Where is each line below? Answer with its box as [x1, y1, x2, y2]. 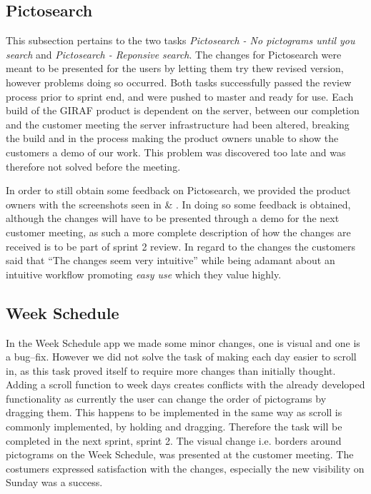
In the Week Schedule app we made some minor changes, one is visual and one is [6, 335, 360, 350]
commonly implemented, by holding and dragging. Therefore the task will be [6, 419, 342, 434]
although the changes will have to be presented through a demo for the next [6, 211, 340, 226]
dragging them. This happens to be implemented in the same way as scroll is [6, 405, 342, 420]
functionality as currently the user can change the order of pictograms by [6, 390, 327, 405]
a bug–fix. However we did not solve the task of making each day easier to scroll [6, 349, 357, 364]
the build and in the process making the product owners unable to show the [6, 131, 339, 146]
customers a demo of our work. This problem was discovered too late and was [6, 144, 346, 159]
